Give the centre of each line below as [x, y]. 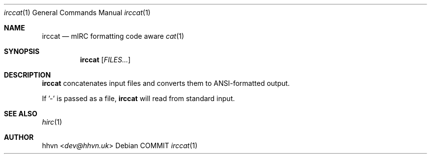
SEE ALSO [21, 114]
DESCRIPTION [28, 75]
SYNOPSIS [22, 51]
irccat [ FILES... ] [105, 60]
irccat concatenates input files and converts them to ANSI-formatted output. [166, 83]
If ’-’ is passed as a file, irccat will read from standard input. [139, 98]
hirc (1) [52, 122]
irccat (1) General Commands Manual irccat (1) [77, 13]
